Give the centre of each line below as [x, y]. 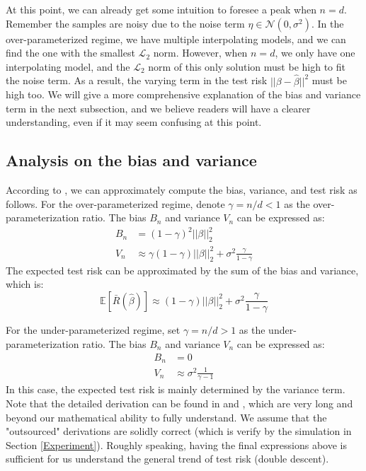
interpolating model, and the [68, 66]
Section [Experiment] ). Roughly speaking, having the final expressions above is [176, 444]
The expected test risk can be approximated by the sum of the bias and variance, [182, 270]
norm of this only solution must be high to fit [247, 66]
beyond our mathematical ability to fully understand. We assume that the [166, 417]
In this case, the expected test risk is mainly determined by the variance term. [176, 389]
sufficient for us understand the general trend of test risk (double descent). [167, 459]
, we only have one [315, 53]
